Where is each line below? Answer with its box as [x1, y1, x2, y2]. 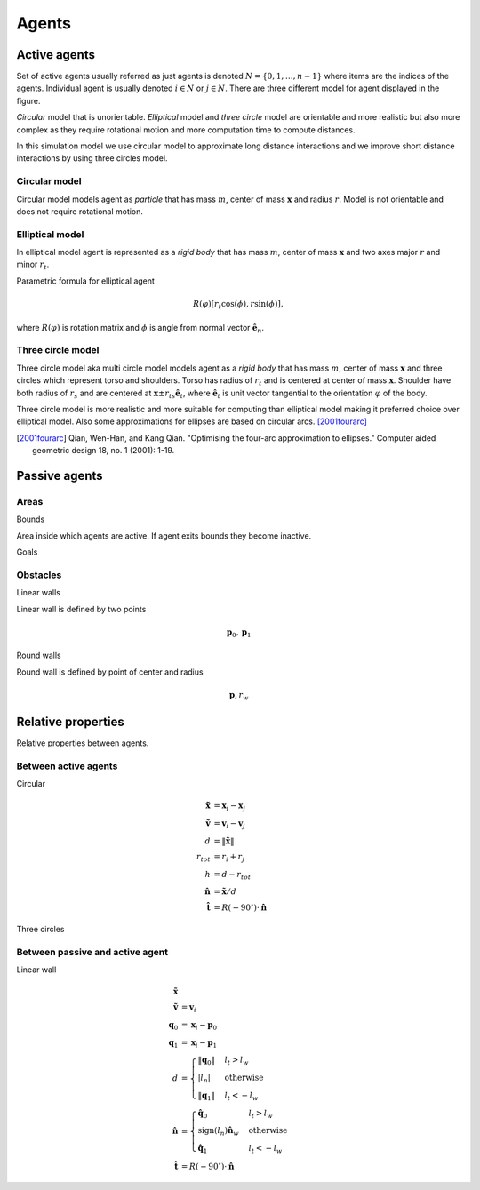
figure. [16, 95, 41, 106]
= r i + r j [213, 851, 244, 864]
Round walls [16, 650, 61, 661]
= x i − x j [213, 801, 246, 813]
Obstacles [16, 569, 62, 581]
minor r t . [16, 259, 50, 272]
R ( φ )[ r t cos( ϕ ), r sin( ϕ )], [192, 299, 284, 311]
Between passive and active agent [16, 946, 169, 958]
